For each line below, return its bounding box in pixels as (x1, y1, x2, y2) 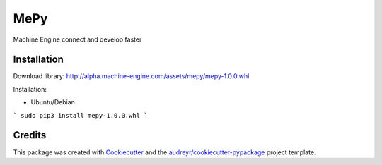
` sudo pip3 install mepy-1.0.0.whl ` (13, 111, 148, 119)
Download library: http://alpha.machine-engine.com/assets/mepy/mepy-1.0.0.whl (13, 72, 250, 80)
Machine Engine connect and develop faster (13, 35, 142, 44)
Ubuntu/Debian (30, 98, 76, 106)
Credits (13, 129, 47, 141)
